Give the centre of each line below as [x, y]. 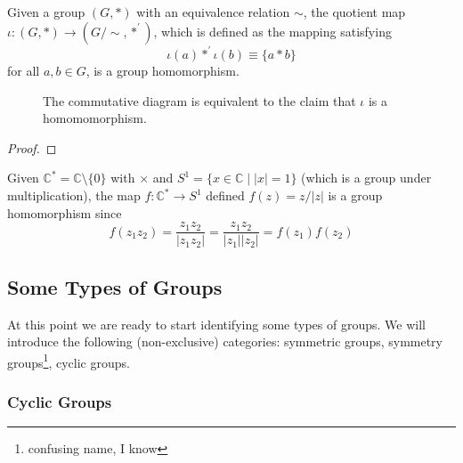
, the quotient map [354, 12]
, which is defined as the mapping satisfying [272, 31]
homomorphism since [65, 212]
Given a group [46, 12]
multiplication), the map [74, 195]
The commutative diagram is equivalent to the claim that [199, 100]
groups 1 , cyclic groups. [69, 361]
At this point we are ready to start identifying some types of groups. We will [216, 324]
